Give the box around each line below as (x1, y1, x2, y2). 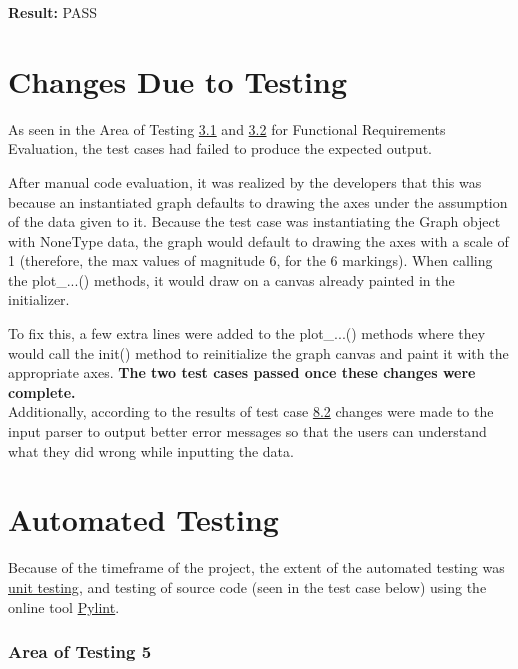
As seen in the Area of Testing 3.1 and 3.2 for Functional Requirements (8, 118, 446, 139)
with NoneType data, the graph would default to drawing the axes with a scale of (8, 230, 509, 251)
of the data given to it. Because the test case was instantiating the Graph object (8, 211, 501, 232)
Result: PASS (8, 2, 98, 22)
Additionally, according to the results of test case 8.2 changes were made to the (8, 401, 494, 422)
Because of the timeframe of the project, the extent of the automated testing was (8, 557, 505, 578)
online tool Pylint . (8, 596, 120, 617)
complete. (8, 381, 76, 402)
